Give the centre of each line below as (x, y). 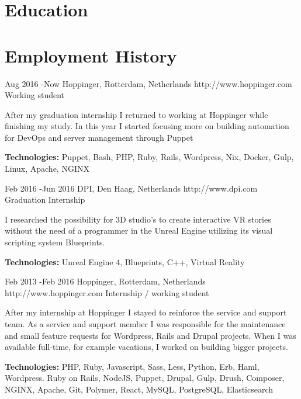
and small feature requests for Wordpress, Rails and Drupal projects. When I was (150, 335)
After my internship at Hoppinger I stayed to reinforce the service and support (146, 312)
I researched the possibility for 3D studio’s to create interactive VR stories (138, 219)
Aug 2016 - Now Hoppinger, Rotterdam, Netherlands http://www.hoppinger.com (148, 83)
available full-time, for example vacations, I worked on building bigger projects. (146, 347)
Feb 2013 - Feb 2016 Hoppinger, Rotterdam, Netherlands (105, 281)
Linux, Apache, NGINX (47, 169)
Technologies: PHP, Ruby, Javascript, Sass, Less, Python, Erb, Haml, (132, 366)
